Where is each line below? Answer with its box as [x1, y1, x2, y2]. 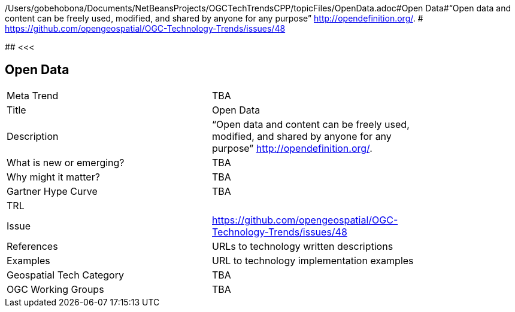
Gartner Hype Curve [7, 185, 98, 197]
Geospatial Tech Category [7, 268, 124, 281]
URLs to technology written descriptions [212, 240, 393, 252]
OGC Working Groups [7, 283, 104, 295]
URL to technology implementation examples [212, 254, 414, 267]
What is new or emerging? [7, 156, 125, 169]
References [7, 240, 58, 252]
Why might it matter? [7, 170, 100, 183]
